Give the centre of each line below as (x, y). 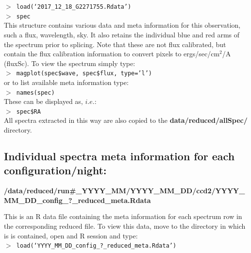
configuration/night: (55, 170)
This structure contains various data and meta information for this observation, (122, 25)
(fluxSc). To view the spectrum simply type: (70, 63)
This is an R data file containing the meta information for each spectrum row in (123, 216)
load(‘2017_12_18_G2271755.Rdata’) (74, 7)
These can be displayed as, (43, 101)
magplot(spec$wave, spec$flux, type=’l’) (84, 74)
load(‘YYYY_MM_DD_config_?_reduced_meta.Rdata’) (96, 246)
